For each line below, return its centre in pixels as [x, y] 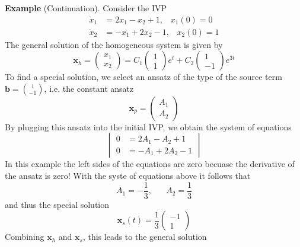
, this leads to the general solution [145, 237]
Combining [25, 237]
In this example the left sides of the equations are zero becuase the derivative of [150, 164]
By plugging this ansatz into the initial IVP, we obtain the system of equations [148, 126]
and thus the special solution [57, 204]
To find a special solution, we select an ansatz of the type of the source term [143, 77]
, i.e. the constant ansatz [89, 88]
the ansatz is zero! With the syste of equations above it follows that [128, 176]
